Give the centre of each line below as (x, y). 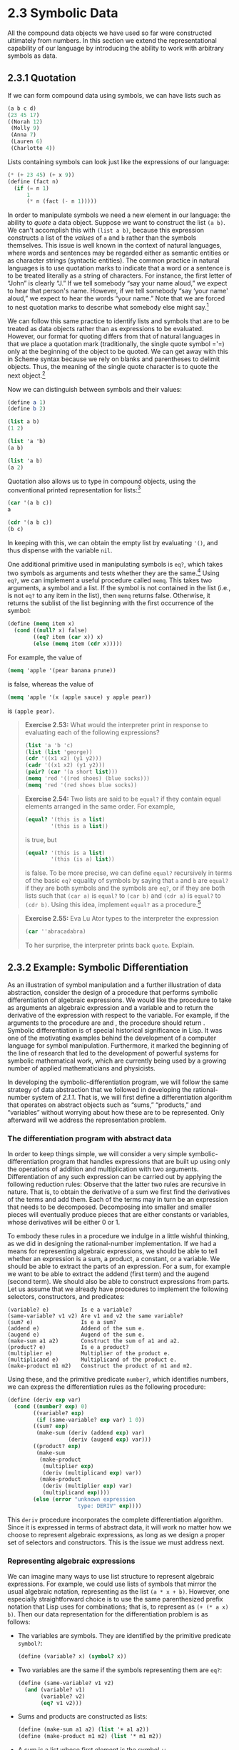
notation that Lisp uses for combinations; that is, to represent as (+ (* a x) (118, 1607)
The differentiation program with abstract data (90, 1138)
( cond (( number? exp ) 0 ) (51, 1406)
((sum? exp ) (51, 1426)
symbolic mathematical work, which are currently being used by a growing (117, 1061)
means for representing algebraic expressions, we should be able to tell (112, 1251)
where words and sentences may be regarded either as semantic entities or (118, 253)
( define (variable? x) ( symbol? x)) (72, 1657)
